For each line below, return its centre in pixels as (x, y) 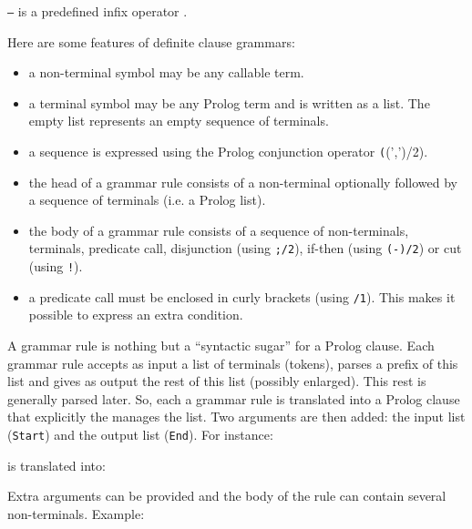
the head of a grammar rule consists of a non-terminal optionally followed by (243, 182)
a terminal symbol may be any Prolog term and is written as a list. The (229, 102)
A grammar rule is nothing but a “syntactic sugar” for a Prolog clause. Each (221, 346)
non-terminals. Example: (76, 513)
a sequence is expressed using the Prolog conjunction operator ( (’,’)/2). (228, 152)
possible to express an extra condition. (136, 315)
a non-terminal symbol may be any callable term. (166, 72)
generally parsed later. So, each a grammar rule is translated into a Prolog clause (234, 398)
